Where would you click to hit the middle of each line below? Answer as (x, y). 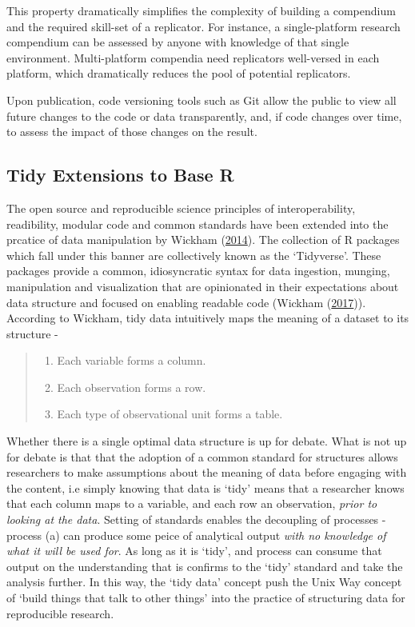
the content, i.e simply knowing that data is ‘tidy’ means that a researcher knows (206, 487)
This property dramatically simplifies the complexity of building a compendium (201, 10)
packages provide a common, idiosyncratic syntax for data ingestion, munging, (198, 271)
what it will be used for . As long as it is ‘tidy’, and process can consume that (194, 551)
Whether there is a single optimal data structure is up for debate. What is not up (207, 441)
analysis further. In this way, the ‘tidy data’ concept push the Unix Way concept (204, 582)
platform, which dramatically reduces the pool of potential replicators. (179, 73)
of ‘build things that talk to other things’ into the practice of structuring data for (206, 598)
